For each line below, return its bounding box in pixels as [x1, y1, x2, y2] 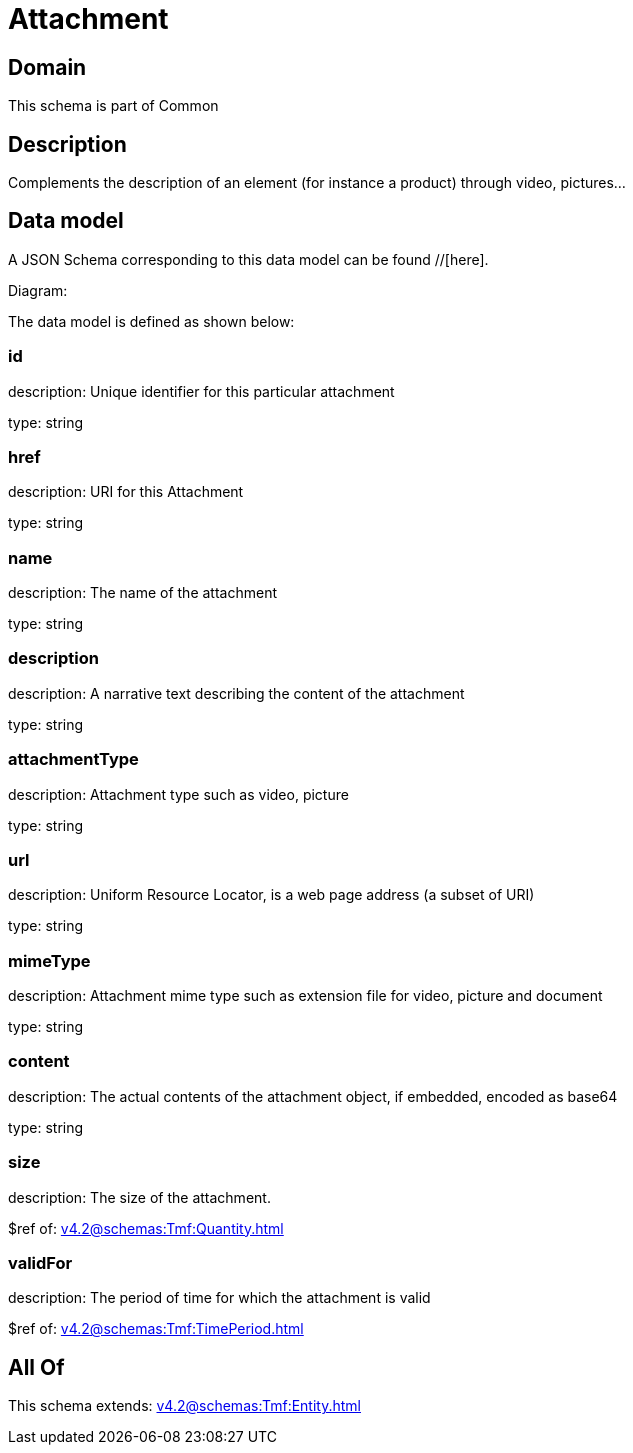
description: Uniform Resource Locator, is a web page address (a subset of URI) [8, 886, 535, 904]
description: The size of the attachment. [8, 1188, 271, 1206]
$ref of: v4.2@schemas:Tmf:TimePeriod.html [8, 1320, 304, 1338]
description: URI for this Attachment [8, 483, 244, 501]
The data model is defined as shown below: [8, 312, 295, 330]
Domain [8, 54, 87, 80]
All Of [8, 1354, 65, 1380]
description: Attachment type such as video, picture [8, 785, 349, 803]
